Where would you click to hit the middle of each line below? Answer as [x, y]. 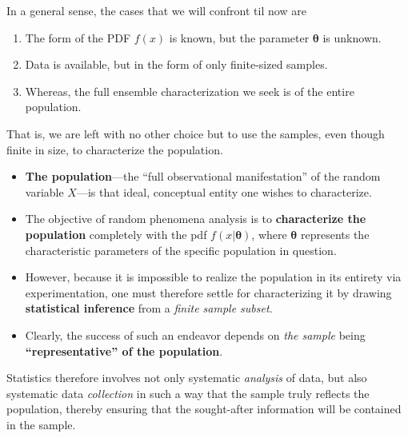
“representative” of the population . [124, 350]
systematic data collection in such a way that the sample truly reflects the [188, 393]
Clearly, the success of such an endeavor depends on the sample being [195, 334]
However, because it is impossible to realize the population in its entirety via [213, 277]
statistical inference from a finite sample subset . [149, 308]
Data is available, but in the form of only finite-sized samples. [176, 64]
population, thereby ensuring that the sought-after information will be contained [204, 409]
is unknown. [352, 37]
